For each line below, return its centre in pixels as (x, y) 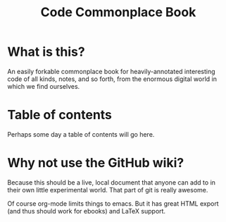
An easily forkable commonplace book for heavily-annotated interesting (112, 71)
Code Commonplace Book (118, 12)
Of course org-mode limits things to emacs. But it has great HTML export (113, 203)
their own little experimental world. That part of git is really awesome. (108, 190)
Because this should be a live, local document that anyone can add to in (112, 182)
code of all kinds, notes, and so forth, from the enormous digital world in (112, 79)
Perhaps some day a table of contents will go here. (81, 134)
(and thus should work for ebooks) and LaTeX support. (87, 211)
